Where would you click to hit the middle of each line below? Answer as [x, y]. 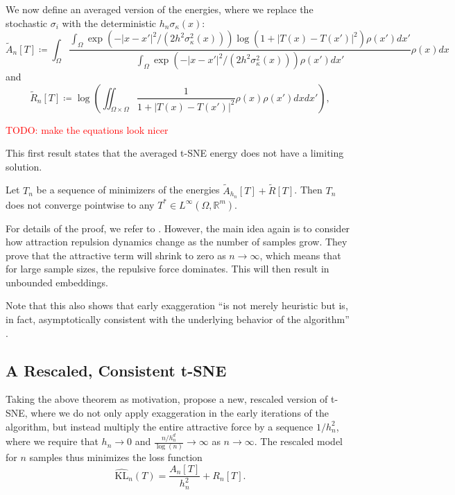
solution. [24, 166]
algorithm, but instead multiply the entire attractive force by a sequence [160, 426]
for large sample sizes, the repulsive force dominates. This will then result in [168, 269]
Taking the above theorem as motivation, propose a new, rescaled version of [167, 399]
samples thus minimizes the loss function [116, 457]
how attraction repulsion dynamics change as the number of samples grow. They [177, 242]
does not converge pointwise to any [80, 204]
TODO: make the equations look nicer [87, 129]
